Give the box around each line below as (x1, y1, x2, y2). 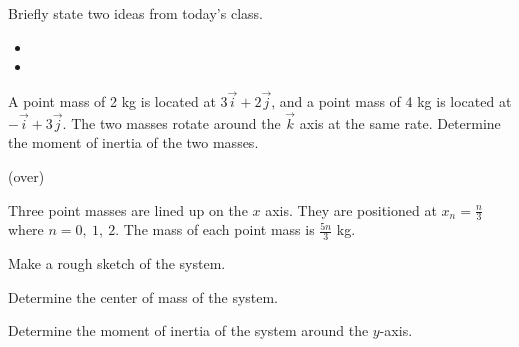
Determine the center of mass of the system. (8, 286, 279, 307)
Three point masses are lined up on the (8, 199, 248, 220)
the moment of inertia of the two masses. (8, 132, 259, 153)
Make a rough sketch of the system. (8, 253, 226, 274)
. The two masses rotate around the (62, 112, 281, 133)
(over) (8, 166, 45, 186)
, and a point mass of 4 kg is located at (271, 91, 512, 111)
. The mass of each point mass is (115, 219, 315, 240)
